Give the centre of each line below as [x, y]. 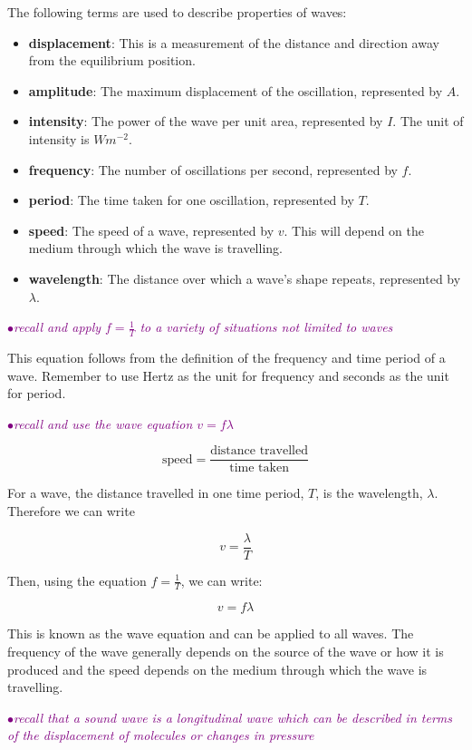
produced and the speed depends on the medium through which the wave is [217, 669]
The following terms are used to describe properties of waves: [177, 12]
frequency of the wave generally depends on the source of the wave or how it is [226, 652]
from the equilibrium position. [112, 60]
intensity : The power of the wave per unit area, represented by [206, 121]
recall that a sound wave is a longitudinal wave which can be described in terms [233, 717]
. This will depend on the [354, 230]
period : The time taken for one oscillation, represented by [191, 200]
